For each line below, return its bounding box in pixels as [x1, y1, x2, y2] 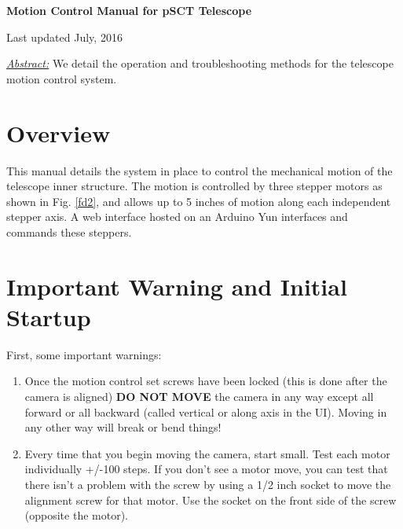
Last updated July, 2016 [6, 28, 123, 45]
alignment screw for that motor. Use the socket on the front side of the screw [24, 491, 397, 508]
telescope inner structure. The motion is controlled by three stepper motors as [6, 178, 383, 194]
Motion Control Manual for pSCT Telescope [6, 2, 252, 18]
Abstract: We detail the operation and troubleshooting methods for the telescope [6, 55, 394, 72]
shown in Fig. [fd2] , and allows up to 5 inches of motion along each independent [6, 193, 391, 209]
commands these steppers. [6, 223, 132, 240]
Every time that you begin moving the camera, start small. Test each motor [24, 445, 390, 461]
